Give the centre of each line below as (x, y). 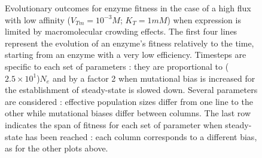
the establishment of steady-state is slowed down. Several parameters (131, 90)
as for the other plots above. (57, 148)
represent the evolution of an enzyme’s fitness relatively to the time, (130, 43)
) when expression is (204, 19)
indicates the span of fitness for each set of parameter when (114, 124)
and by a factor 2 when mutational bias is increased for (154, 78)
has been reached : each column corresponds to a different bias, (141, 136)
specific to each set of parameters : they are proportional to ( (117, 66)
